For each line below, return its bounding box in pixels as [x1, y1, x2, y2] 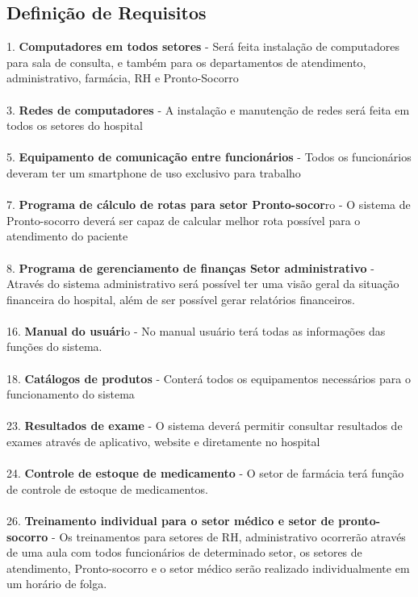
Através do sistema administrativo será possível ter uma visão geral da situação [6, 275, 399, 292]
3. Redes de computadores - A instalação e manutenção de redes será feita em [6, 101, 410, 118]
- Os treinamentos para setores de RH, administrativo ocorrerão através [52, 528, 406, 545]
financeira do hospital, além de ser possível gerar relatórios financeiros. [6, 290, 356, 307]
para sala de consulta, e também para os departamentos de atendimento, [6, 53, 366, 70]
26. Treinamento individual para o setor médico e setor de [6, 512, 334, 529]
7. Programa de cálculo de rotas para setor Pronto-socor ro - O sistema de [6, 196, 411, 213]
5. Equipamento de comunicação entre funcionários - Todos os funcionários [6, 148, 412, 165]
